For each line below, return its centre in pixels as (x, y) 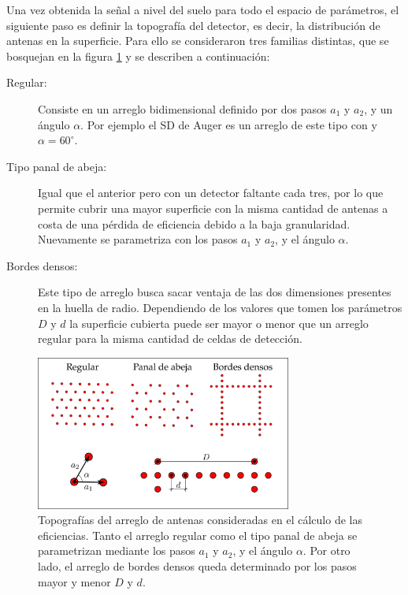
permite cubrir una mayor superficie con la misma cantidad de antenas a (213, 208)
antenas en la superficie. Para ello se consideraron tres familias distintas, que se (198, 41)
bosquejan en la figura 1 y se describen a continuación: (138, 56)
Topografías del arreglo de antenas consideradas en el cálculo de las (200, 520)
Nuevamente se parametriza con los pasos (138, 239)
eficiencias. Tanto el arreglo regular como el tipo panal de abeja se (198, 535)
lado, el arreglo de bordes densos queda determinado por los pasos (197, 565)
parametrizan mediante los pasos (117, 550)
